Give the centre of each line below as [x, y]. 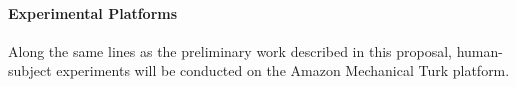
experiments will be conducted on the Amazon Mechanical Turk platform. [283, 70]
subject [30, 70]
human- [479, 50]
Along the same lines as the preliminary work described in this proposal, [230, 50]
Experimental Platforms [93, 12]
